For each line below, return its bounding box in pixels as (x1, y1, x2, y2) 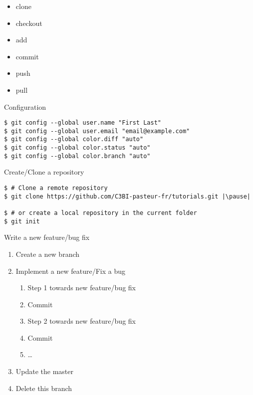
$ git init (4, 217, 40, 225)
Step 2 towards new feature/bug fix (27, 316, 136, 326)
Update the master (15, 366, 74, 377)
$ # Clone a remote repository (4, 185, 108, 192)
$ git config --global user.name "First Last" (4, 119, 161, 127)
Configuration (4, 101, 46, 112)
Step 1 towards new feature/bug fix (27, 282, 136, 293)
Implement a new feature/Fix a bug (15, 265, 125, 276)
